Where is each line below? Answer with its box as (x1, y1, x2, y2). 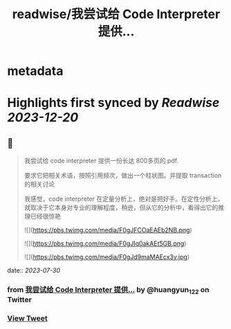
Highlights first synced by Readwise (7, 95, 220, 111)
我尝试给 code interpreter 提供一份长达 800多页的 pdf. (24, 157, 178, 165)
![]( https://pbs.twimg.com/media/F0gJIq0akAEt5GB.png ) (24, 239, 187, 248)
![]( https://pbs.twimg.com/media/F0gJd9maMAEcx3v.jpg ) (24, 253, 190, 261)
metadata (7, 63, 64, 79)
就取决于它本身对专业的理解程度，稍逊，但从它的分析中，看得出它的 (24, 203, 219, 212)
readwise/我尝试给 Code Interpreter (12, 6, 221, 22)
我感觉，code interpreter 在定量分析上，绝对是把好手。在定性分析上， (24, 195, 224, 203)
